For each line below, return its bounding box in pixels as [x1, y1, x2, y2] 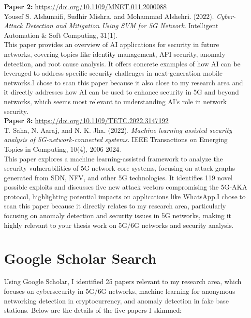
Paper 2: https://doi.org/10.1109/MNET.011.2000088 [4, 1, 167, 11]
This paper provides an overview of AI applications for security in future [4, 39, 219, 49]
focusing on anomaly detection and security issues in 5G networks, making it [4, 210, 232, 221]
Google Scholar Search [4, 248, 157, 268]
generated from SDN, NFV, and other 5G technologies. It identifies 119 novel [4, 172, 233, 182]
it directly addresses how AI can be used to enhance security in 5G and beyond [4, 87, 239, 97]
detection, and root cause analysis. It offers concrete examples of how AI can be [4, 58, 240, 68]
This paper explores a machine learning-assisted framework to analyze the [4, 153, 223, 163]
